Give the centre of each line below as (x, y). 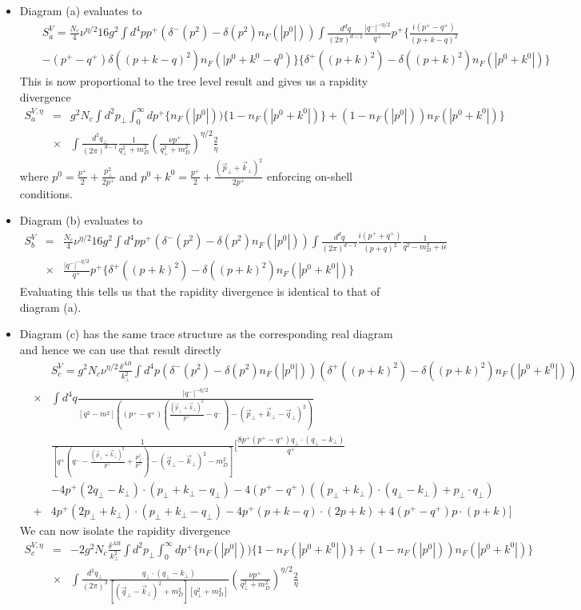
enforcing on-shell (309, 175)
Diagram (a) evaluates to (81, 10)
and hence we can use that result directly (121, 349)
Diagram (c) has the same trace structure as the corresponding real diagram (206, 334)
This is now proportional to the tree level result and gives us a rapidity (194, 81)
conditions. (46, 193)
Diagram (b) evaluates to (81, 220)
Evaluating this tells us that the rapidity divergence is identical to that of (200, 291)
